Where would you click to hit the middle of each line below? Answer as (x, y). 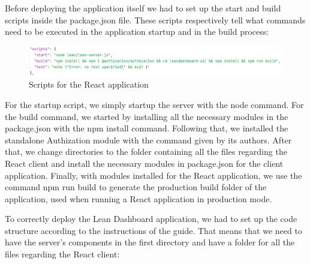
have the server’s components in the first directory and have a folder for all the (150, 242)
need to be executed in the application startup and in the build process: (137, 31)
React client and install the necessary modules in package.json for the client (144, 163)
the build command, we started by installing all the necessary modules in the (147, 116)
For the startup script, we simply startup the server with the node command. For (154, 104)
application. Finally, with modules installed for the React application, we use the (154, 175)
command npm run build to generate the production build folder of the (136, 187)
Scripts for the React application (89, 84)
